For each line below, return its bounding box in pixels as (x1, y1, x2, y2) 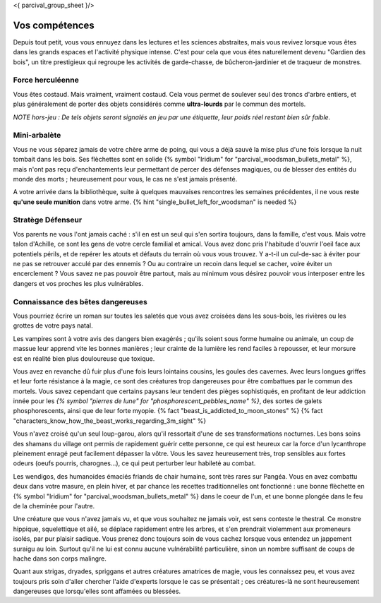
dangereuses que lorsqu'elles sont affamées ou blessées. (13, 587, 181, 596)
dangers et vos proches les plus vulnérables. (13, 279, 144, 287)
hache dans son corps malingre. (13, 554, 107, 563)
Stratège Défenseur (13, 215, 83, 225)
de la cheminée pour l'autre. (13, 501, 95, 510)
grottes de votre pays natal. (13, 321, 93, 330)
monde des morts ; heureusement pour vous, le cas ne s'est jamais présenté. (13, 174, 238, 183)
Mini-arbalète (13, 131, 61, 141)
